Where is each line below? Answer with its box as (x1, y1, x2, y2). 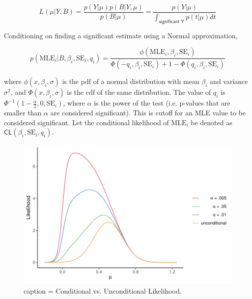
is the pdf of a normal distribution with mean (62, 76, 199, 86)
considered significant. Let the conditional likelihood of (4, 117, 169, 127)
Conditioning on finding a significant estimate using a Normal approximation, (4, 30, 238, 40)
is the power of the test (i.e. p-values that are (94, 98, 230, 108)
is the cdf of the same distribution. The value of (67, 87, 211, 97)
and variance (210, 76, 248, 86)
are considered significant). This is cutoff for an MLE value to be (50, 108, 246, 118)
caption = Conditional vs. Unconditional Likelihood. (24, 285, 182, 296)
